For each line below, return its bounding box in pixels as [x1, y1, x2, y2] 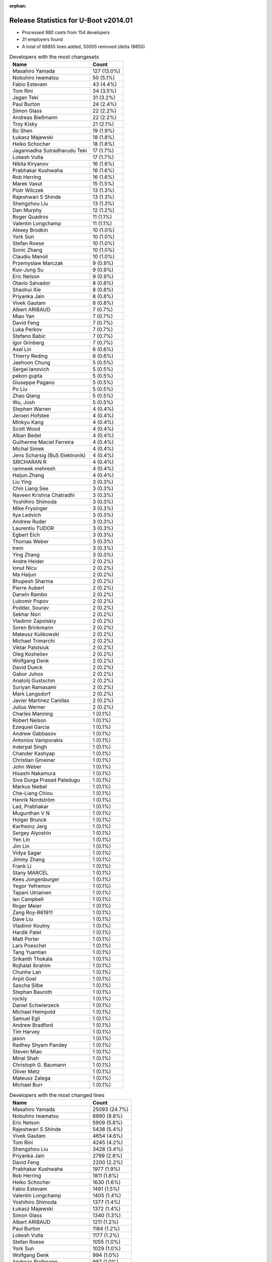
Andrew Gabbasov [12, 730, 56, 737]
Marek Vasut [12, 180, 42, 187]
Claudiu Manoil [12, 253, 48, 260]
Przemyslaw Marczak [12, 260, 63, 267]
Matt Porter [12, 935, 40, 942]
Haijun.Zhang [12, 472, 44, 479]
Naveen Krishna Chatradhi [12, 492, 75, 499]
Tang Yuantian [12, 949, 47, 956]
